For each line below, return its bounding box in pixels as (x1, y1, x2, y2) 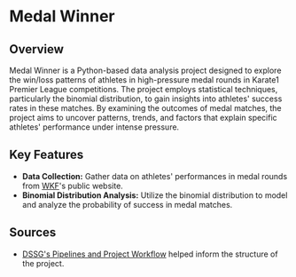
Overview (9, 42, 65, 57)
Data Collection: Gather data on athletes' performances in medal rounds (21, 170, 288, 181)
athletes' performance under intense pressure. (9, 122, 180, 132)
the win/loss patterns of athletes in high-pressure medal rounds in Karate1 (9, 75, 279, 85)
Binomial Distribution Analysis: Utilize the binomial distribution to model (21, 189, 288, 201)
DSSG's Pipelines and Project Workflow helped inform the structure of (21, 249, 278, 259)
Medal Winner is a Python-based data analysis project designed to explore (9, 65, 282, 75)
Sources (9, 225, 57, 241)
